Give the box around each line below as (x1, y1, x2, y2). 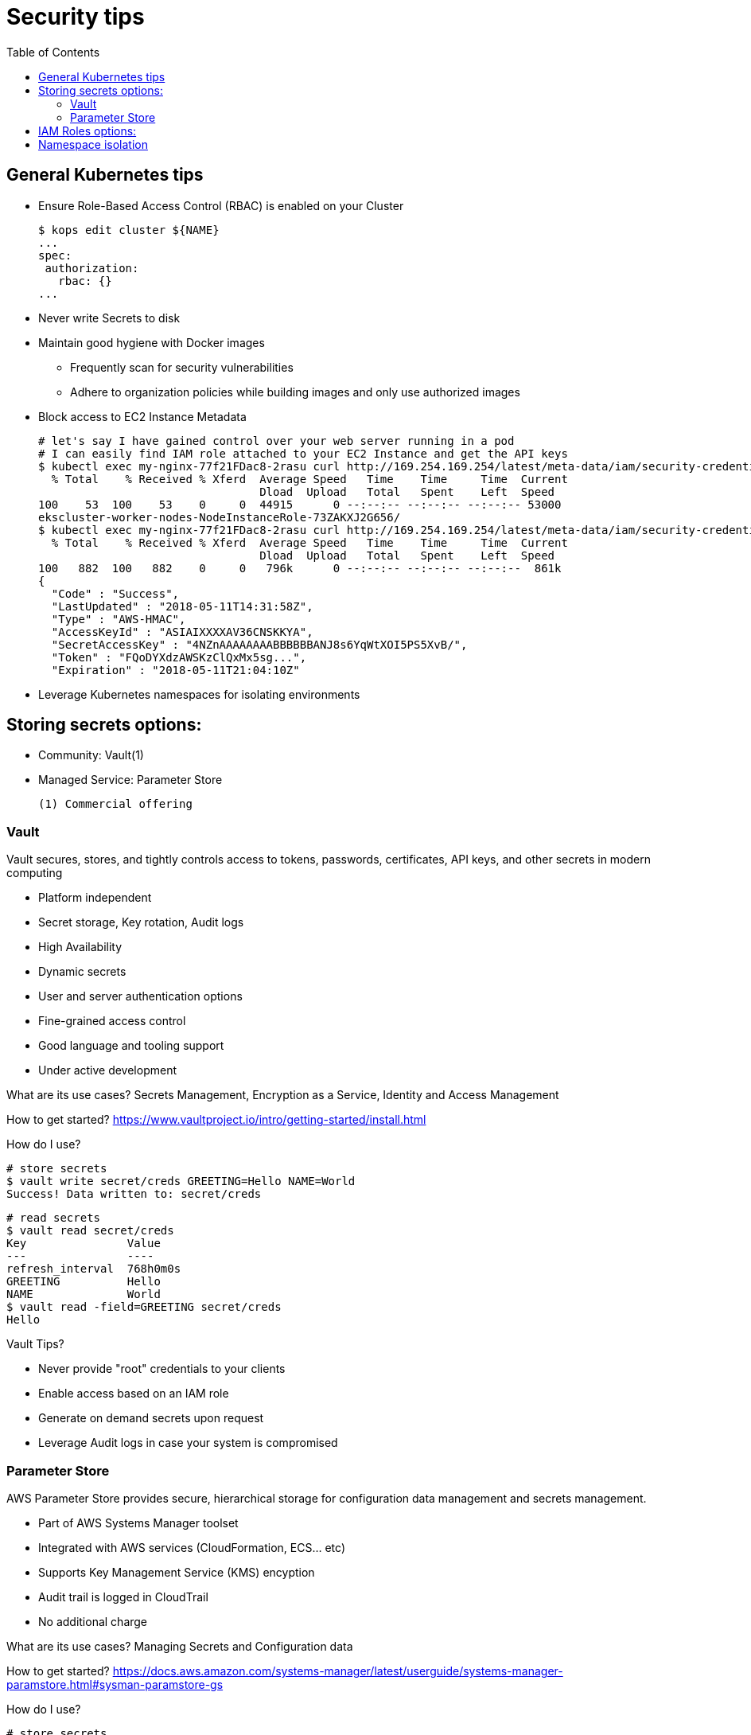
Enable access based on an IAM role (38, 1386, 229, 1401)
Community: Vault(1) (38, 748, 144, 762)
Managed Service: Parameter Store (38, 773, 223, 787)
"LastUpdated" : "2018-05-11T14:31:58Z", (51, 599, 313, 613)
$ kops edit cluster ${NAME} (38, 223, 220, 236)
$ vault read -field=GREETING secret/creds (6, 1300, 282, 1314)
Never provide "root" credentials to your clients (38, 1362, 286, 1376)
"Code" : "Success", (51, 587, 180, 600)
